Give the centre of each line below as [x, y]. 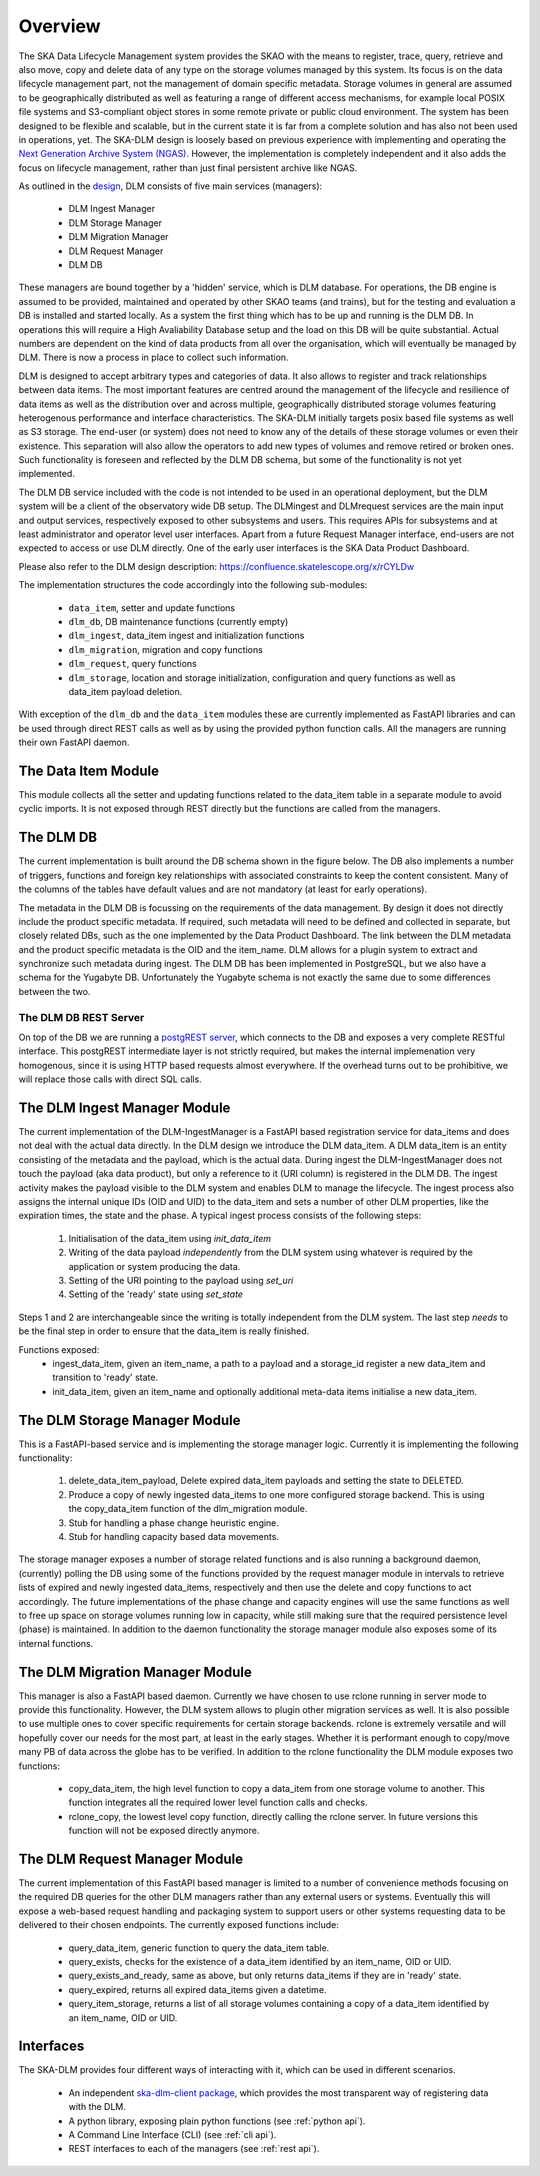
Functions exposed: [59, 1349]
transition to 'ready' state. [105, 1377]
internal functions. [56, 1643]
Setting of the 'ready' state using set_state [156, 1294]
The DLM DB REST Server [81, 1017]
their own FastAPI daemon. [74, 742]
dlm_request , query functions [132, 664]
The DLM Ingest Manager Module [124, 1107]
